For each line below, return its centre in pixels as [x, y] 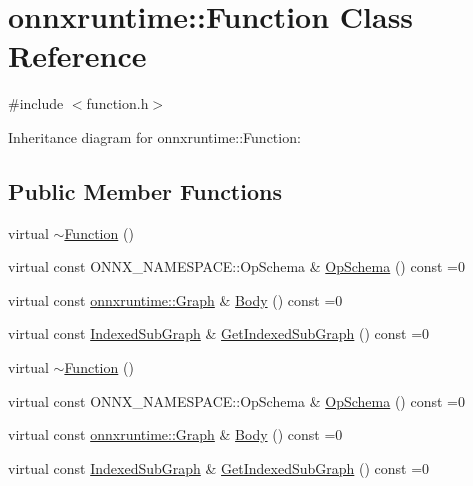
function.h [117, 103]
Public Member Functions [145, 190]
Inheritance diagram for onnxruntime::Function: [154, 136]
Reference [77, 55]
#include [36, 103]
